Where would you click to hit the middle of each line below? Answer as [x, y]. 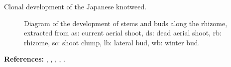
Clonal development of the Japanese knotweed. [75, 6]
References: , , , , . [35, 59]
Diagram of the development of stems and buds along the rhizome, [126, 23]
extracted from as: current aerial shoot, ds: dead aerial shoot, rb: [123, 33]
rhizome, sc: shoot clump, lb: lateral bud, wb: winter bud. [112, 42]
